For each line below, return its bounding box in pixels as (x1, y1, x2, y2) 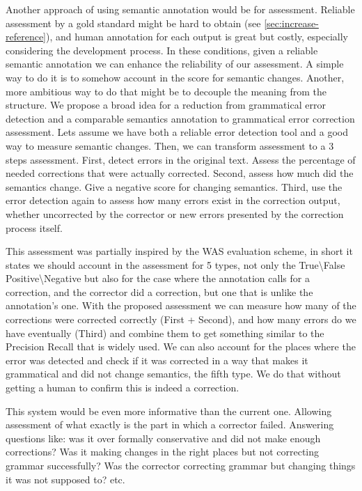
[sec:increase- (264, 15, 319, 30)
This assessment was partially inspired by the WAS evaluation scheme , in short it (6, 244, 353, 258)
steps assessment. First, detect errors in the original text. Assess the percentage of (6, 152, 356, 166)
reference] (6, 29, 47, 44)
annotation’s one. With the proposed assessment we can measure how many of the (6, 298, 356, 313)
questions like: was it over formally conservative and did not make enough (6, 430, 321, 445)
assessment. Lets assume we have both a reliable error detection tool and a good (6, 125, 348, 139)
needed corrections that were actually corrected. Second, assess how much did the (6, 166, 354, 180)
